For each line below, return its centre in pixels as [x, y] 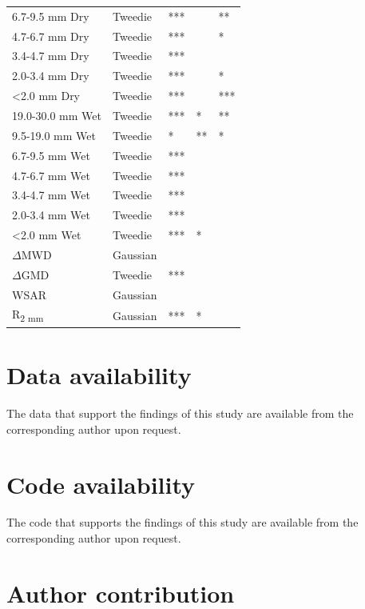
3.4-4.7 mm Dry [51, 56]
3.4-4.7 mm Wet [51, 195]
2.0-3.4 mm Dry [51, 76]
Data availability [99, 375]
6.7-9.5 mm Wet [51, 155]
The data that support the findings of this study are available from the [180, 413]
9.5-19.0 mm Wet [54, 135]
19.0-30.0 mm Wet [57, 115]
